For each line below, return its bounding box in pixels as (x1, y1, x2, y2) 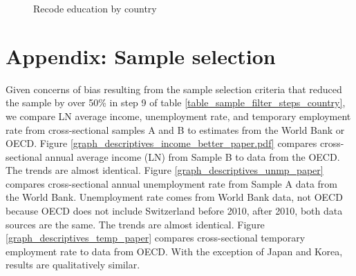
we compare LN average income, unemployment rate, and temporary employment (6, 108, 351, 123)
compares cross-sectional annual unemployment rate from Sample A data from (6, 176, 337, 190)
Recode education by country (33, 1, 157, 15)
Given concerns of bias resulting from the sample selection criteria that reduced (6, 81, 342, 96)
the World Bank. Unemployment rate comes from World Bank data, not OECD (6, 190, 343, 204)
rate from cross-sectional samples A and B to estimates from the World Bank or (6, 122, 345, 137)
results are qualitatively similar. (6, 257, 140, 272)
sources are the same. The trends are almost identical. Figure (6, 217, 265, 231)
